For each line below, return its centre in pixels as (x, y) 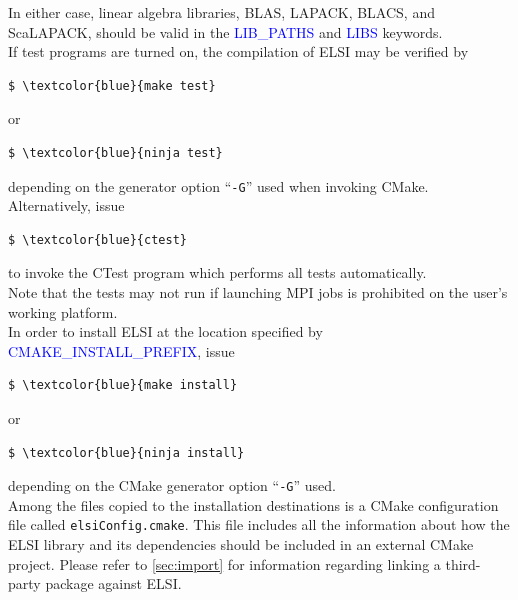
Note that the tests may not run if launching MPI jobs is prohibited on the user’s (258, 292)
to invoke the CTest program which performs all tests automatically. (217, 272)
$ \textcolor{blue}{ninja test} (115, 152)
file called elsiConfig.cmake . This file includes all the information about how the (259, 524)
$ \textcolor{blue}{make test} (112, 85)
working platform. (63, 311)
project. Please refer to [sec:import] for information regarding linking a (224, 563)
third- (463, 563)
